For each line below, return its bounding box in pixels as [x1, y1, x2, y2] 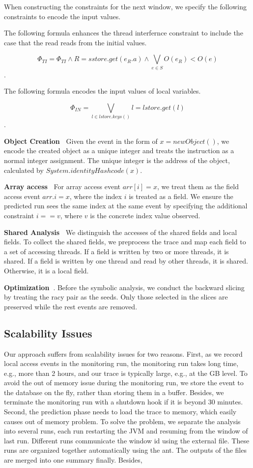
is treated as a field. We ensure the [129, 191, 233, 201]
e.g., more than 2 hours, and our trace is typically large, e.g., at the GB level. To [4, 368, 248, 378]
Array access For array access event [4, 181, 120, 192]
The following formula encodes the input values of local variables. [4, 86, 201, 96]
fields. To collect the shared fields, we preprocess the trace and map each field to [4, 236, 246, 247]
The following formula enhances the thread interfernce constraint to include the [4, 28, 243, 38]
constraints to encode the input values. [4, 11, 121, 21]
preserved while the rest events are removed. [4, 301, 138, 311]
